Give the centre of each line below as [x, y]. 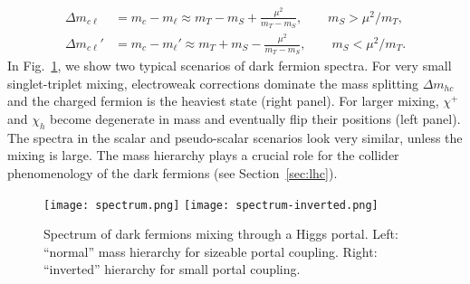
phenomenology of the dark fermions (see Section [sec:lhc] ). [173, 173]
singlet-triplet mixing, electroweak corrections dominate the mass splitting [213, 83]
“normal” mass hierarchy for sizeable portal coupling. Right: [211, 251]
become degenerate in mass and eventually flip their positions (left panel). [255, 119]
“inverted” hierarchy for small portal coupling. [172, 269]
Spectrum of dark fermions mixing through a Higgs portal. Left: [221, 234]
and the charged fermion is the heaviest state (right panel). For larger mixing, [223, 101]
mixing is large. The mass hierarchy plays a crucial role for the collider [203, 155]
